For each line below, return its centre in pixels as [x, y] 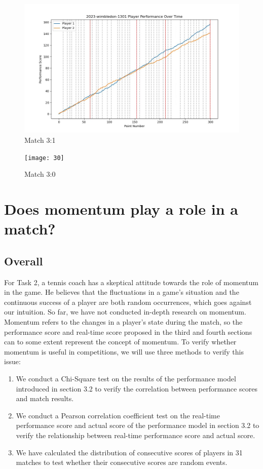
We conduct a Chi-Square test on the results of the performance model [126, 378]
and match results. [45, 398]
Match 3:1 [40, 140]
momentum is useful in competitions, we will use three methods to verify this [124, 351]
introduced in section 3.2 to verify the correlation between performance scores [137, 388]
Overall [24, 261]
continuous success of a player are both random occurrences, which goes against [128, 302]
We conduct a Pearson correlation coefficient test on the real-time [118, 415]
